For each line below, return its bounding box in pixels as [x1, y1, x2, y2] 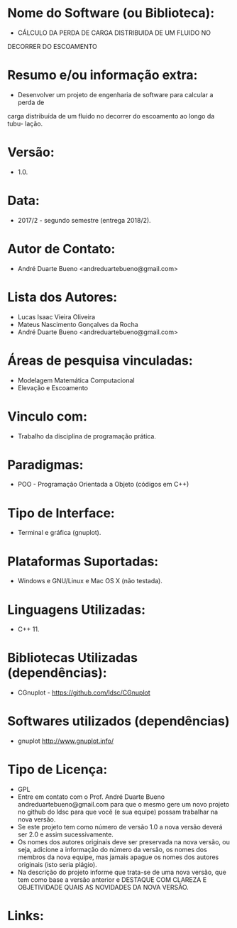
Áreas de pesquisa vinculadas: [7, 353, 193, 368]
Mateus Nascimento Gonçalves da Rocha [17, 320, 138, 328]
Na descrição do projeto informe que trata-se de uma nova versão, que [17, 868, 227, 877]
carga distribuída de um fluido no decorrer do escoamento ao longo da [7, 111, 215, 120]
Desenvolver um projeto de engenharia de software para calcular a [17, 90, 214, 99]
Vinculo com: [7, 408, 87, 424]
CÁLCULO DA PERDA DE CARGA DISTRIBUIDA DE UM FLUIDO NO [17, 28, 211, 37]
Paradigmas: [7, 456, 84, 473]
